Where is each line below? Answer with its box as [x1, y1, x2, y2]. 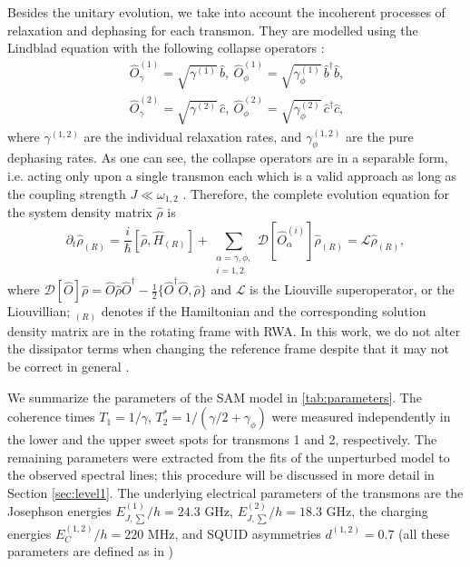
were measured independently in [271, 407, 451, 426]
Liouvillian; [7, 302, 71, 321]
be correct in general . [7, 356, 130, 375]
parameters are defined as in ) [7, 542, 174, 561]
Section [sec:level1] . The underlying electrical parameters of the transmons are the [7, 482, 464, 502]
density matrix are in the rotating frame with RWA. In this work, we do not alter [7, 321, 461, 340]
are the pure [346, 126, 414, 145]
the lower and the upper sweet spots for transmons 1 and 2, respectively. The [7, 430, 437, 449]
